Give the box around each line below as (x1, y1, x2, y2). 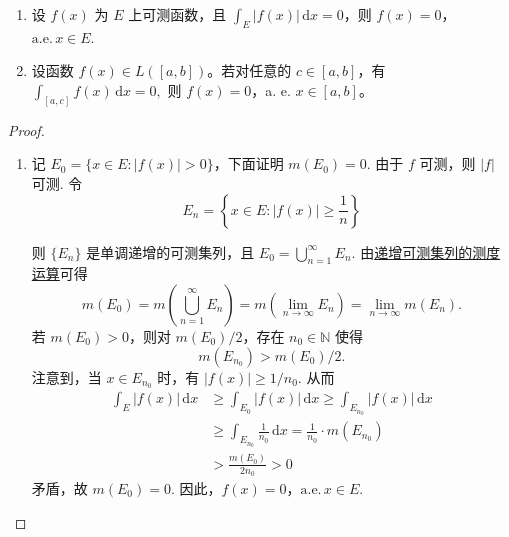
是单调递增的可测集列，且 (86, 241, 255, 262)
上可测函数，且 (128, 4, 227, 24)
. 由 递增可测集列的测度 (351, 241, 501, 262)
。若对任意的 (207, 60, 292, 81)
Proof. (8, 119, 45, 140)
